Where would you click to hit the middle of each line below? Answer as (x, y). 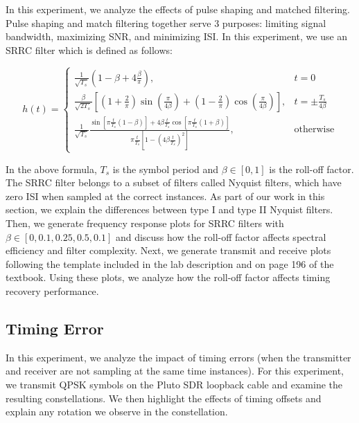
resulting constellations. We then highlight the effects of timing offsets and (164, 398)
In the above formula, (51, 169)
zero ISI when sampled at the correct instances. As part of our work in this (165, 196)
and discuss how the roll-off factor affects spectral (221, 236)
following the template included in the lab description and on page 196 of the (170, 263)
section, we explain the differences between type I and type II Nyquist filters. (169, 209)
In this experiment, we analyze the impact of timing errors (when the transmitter (178, 357)
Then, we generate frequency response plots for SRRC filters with (145, 223)
